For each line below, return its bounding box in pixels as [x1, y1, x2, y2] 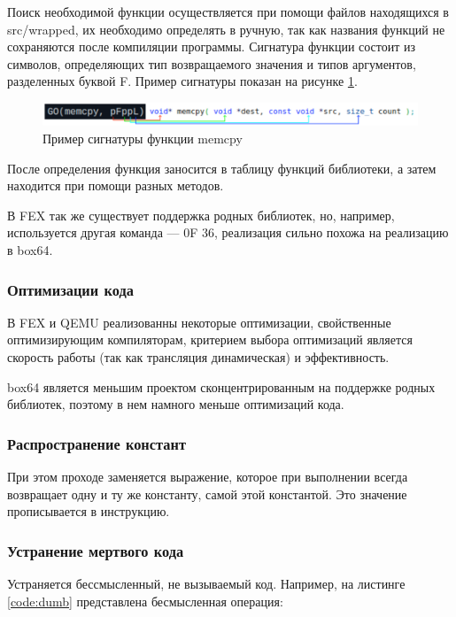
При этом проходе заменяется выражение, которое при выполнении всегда [7, 467, 408, 486]
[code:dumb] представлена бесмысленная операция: [7, 591, 283, 610]
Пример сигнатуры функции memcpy [43, 129, 243, 148]
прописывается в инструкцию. [7, 502, 170, 521]
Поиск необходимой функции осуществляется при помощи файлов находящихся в [7, 3, 449, 20]
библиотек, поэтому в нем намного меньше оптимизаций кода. [7, 395, 344, 413]
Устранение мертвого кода [7, 539, 184, 561]
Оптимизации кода [7, 278, 134, 300]
